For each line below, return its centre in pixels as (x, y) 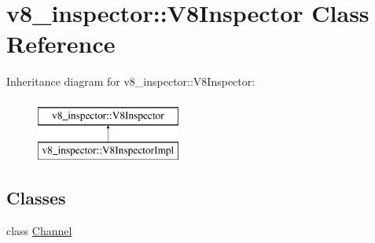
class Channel (39, 231)
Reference (61, 44)
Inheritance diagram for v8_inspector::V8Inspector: (131, 81)
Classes (36, 198)
